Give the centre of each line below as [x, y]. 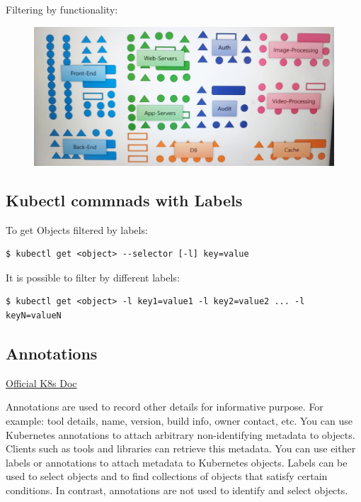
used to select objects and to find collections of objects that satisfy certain [167, 476]
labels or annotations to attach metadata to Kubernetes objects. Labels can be [177, 462]
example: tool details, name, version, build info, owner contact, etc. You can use [179, 421]
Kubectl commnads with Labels [124, 200]
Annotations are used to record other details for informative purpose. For [165, 407]
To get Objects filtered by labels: [77, 229]
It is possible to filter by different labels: [93, 277]
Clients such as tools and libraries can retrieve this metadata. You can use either [181, 448]
